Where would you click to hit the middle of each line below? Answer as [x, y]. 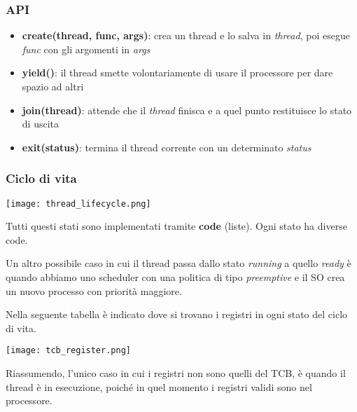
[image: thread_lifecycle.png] [78, 204]
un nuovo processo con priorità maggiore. [94, 290]
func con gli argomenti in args [86, 49]
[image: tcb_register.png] [68, 351]
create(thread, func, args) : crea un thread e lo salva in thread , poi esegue [186, 35]
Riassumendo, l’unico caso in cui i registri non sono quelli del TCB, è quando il [176, 373]
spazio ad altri [53, 86]
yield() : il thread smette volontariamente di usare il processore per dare [177, 73]
